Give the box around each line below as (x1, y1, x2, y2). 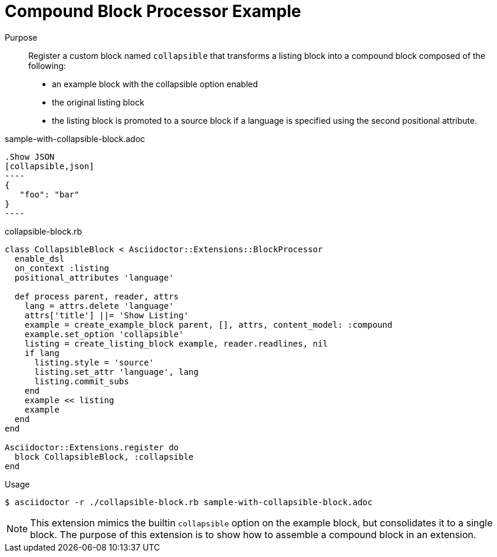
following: (28, 60, 66, 71)
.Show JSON (5, 151, 55, 162)
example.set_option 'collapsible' (24, 329, 184, 339)
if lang (24, 348, 60, 358)
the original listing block (52, 97, 144, 107)
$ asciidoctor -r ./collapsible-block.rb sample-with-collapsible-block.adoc (5, 497, 373, 507)
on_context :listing (14, 263, 110, 273)
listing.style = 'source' (34, 357, 154, 367)
